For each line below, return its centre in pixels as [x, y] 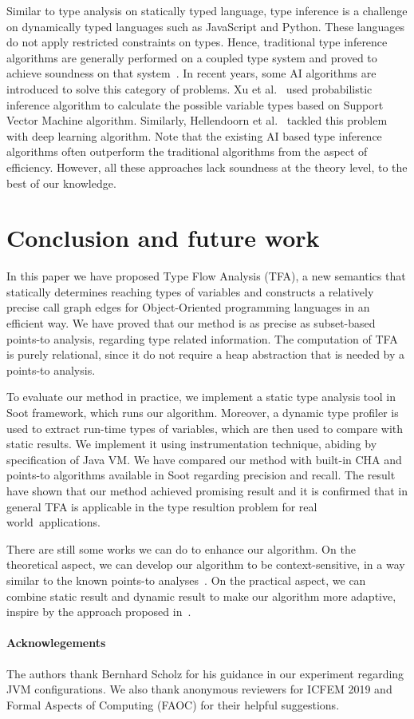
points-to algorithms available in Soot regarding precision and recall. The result [201, 475]
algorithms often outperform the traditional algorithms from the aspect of [187, 151]
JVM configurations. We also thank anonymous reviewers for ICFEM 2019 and [199, 689]
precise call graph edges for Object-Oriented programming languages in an [188, 307]
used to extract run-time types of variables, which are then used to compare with [205, 428]
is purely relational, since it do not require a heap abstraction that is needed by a [206, 354]
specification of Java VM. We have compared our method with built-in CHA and [204, 459]
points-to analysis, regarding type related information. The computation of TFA [202, 338]
